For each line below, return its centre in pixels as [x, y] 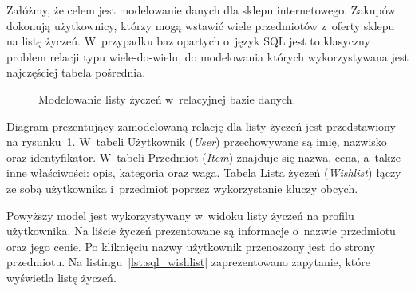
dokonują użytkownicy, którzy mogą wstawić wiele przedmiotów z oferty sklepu [201, 25]
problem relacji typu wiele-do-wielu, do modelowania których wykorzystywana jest [207, 56]
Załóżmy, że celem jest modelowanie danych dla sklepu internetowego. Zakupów [201, 10]
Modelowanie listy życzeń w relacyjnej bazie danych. [167, 98]
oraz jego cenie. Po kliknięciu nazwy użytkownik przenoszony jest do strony [191, 246]
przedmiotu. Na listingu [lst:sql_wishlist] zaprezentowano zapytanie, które [188, 262]
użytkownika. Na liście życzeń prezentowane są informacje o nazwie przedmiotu [201, 231]
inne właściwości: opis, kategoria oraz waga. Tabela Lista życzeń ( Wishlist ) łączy [204, 173]
